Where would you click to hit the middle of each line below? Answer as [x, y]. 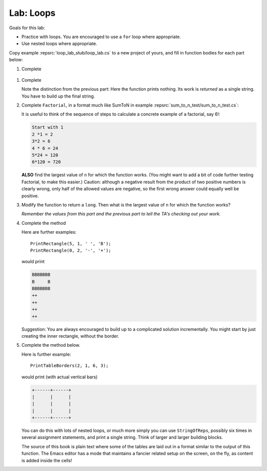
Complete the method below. [51, 345]
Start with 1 [48, 127]
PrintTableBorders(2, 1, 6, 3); [69, 366]
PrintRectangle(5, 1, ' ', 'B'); [71, 243]
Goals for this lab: [27, 28]
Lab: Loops [32, 13]
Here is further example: [46, 354]
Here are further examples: [49, 232]
